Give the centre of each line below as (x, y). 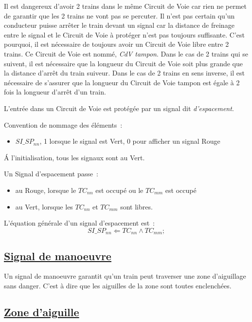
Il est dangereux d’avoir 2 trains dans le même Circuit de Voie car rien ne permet (126, 6)
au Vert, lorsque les (44, 206)
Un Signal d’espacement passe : (51, 174)
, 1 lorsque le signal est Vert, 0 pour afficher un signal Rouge (130, 141)
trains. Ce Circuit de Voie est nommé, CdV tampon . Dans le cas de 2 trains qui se (126, 53)
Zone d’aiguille (42, 312)
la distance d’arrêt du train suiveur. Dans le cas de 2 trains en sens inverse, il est (124, 73)
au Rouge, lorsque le (46, 190)
